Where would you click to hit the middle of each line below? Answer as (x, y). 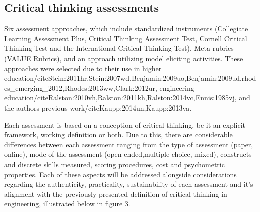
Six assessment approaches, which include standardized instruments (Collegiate (126, 29)
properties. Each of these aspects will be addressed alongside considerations (120, 174)
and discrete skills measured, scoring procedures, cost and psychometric (114, 164)
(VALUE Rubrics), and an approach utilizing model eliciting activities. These (124, 58)
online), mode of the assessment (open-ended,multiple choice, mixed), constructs (128, 154)
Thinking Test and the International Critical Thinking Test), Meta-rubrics (119, 48)
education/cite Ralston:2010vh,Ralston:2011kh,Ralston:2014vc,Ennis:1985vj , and (127, 98)
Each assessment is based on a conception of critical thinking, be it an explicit (125, 124)
